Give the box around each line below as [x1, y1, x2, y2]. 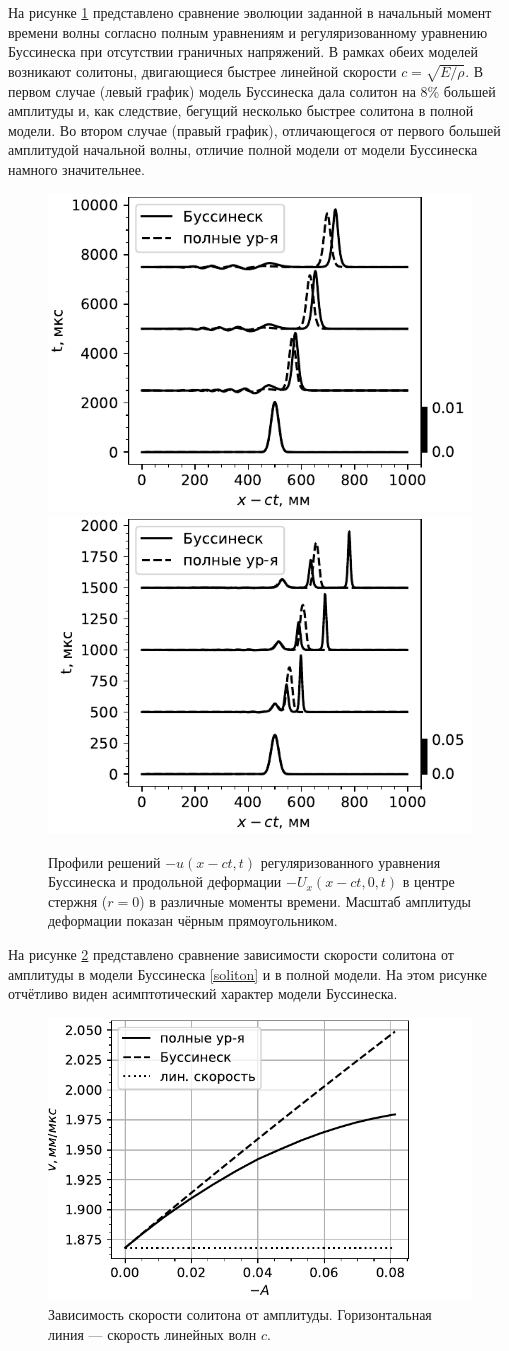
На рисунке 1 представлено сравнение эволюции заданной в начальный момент [8, 2, 492, 22]
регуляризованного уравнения [260, 851, 441, 872]
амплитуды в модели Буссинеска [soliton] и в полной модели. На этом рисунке [8, 963, 487, 984]
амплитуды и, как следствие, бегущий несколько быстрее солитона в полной [8, 100, 474, 121]
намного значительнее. [8, 158, 145, 179]
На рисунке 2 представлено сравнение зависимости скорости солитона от [8, 944, 454, 965]
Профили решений [48, 851, 161, 872]
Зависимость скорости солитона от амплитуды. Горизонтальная [48, 1304, 432, 1325]
